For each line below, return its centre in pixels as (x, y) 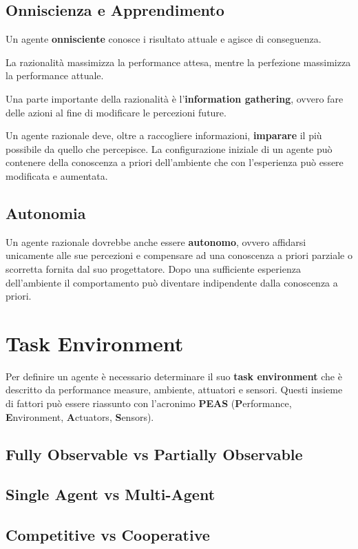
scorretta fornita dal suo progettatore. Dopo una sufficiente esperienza (153, 268)
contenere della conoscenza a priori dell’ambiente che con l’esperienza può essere (175, 162)
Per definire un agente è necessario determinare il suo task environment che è (174, 376)
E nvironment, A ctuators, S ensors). (80, 416)
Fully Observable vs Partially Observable (154, 454)
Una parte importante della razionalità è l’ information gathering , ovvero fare (175, 98)
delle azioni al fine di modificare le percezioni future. (116, 112)
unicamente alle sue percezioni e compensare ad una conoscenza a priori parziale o (179, 255)
